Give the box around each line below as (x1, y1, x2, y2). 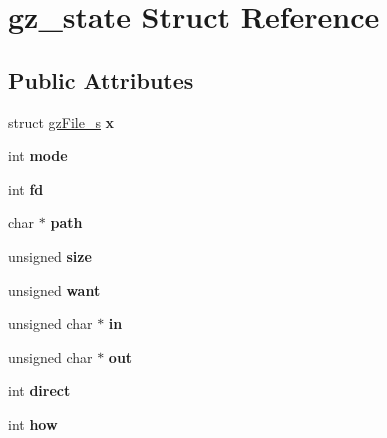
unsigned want (8, 279, 101, 300)
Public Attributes (8, 64, 194, 95)
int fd (8, 178, 44, 199)
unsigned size (8, 245, 92, 266)
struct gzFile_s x (8, 111, 115, 132)
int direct (8, 380, 71, 401)
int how (8, 413, 58, 434)
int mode (8, 145, 68, 166)
